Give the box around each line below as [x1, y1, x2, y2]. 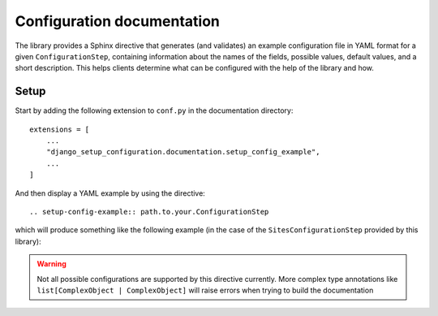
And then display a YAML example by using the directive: [15, 188, 206, 198]
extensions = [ [29, 124, 90, 134]
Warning [36, 259, 67, 269]
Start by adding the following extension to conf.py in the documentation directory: [15, 106, 294, 115]
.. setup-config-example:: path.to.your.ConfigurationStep [29, 207, 269, 216]
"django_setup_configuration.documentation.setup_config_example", [45, 147, 320, 157]
